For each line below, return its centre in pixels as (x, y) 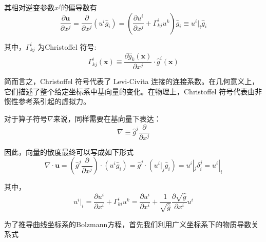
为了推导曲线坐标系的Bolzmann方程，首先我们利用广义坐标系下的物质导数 (128, 224)
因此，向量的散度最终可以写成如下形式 (69, 152)
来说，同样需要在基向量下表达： (107, 119)
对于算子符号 (26, 119)
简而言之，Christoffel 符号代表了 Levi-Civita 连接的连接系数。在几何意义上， (132, 81)
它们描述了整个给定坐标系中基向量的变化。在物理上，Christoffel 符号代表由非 (133, 91)
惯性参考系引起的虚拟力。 (47, 101)
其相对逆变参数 (29, 7)
